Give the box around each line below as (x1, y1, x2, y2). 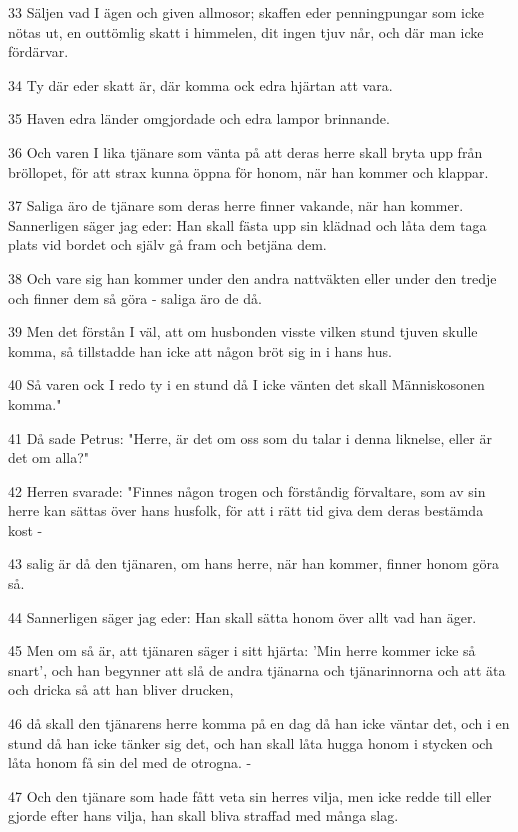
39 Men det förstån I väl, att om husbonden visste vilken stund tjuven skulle (8, 321, 478, 342)
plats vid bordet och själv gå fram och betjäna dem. (8, 234, 327, 255)
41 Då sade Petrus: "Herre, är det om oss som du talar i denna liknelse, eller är (8, 427, 492, 448)
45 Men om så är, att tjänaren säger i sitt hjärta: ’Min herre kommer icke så (8, 640, 476, 661)
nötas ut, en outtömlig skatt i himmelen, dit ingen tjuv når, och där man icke (8, 21, 484, 42)
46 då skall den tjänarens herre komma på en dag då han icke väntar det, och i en (8, 713, 510, 734)
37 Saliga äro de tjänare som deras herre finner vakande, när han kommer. (8, 195, 464, 216)
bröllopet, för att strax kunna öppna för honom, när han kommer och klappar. (8, 161, 489, 182)
